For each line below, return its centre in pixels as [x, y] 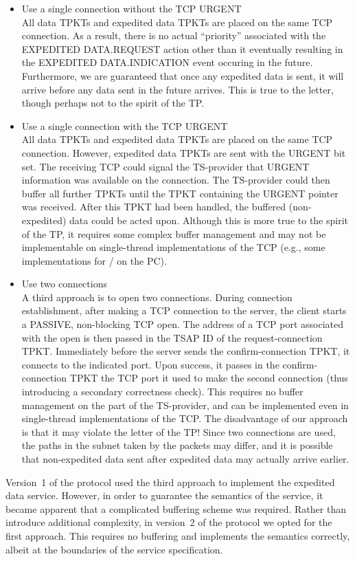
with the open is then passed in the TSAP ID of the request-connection [172, 337]
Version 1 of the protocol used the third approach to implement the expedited [170, 482]
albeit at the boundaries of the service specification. [114, 549]
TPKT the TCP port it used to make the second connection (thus [209, 378]
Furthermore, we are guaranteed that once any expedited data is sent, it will [183, 75]
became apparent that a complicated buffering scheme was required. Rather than [176, 508]
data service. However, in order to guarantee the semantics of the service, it [164, 495]
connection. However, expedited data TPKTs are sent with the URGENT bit [184, 152]
